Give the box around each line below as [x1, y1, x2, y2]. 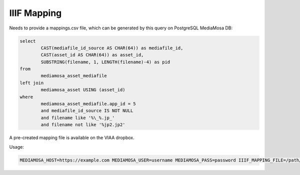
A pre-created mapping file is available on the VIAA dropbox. [9, 135, 134, 141]
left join [19, 80, 44, 86]
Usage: [9, 144, 24, 150]
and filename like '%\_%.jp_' [40, 115, 115, 121]
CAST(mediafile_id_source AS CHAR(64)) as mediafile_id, [40, 45, 183, 51]
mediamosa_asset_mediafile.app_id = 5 [40, 101, 136, 107]
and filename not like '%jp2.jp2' [40, 122, 125, 128]
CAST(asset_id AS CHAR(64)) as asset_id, [40, 52, 144, 58]
